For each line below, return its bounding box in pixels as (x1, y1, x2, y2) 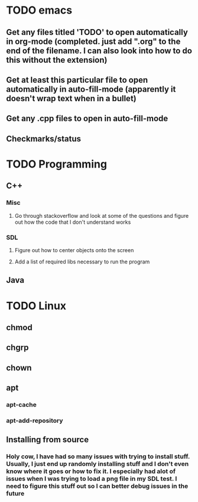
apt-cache (6, 400, 37, 408)
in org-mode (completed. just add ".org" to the (6, 36, 181, 46)
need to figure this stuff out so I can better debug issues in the (6, 482, 189, 490)
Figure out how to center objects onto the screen (14, 246, 134, 253)
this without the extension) (6, 54, 108, 65)
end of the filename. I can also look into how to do (6, 46, 192, 56)
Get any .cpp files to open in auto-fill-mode (6, 114, 168, 124)
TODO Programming (6, 157, 108, 170)
